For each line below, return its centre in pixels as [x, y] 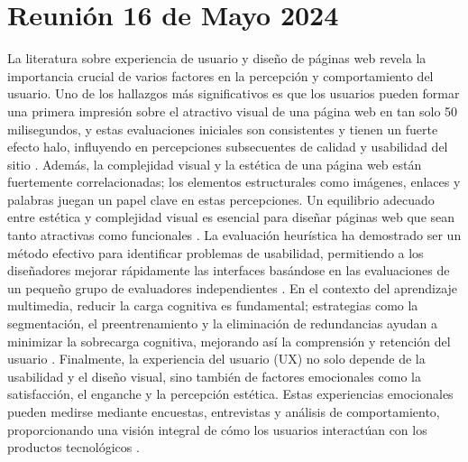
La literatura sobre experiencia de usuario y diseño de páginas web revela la [217, 58]
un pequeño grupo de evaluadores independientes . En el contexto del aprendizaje [233, 287]
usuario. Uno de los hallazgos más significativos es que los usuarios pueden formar [234, 93]
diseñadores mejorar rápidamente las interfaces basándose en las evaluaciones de [229, 270]
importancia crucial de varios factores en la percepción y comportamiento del [220, 75]
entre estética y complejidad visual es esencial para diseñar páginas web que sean [231, 217]
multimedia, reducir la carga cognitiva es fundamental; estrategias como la [213, 305]
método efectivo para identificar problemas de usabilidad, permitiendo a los [216, 252]
